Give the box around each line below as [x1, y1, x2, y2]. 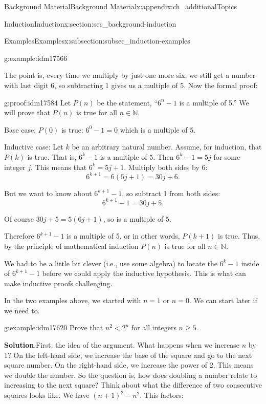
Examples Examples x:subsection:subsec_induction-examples [4, 35, 190, 46]
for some [213, 151, 240, 162]
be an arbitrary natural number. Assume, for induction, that [72, 141, 262, 152]
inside [241, 258, 259, 268]
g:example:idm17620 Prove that [4, 322, 103, 333]
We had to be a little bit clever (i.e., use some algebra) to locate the [4, 258, 218, 268]
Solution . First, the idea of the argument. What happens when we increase [4, 339, 240, 350]
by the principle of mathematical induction [4, 240, 139, 251]
